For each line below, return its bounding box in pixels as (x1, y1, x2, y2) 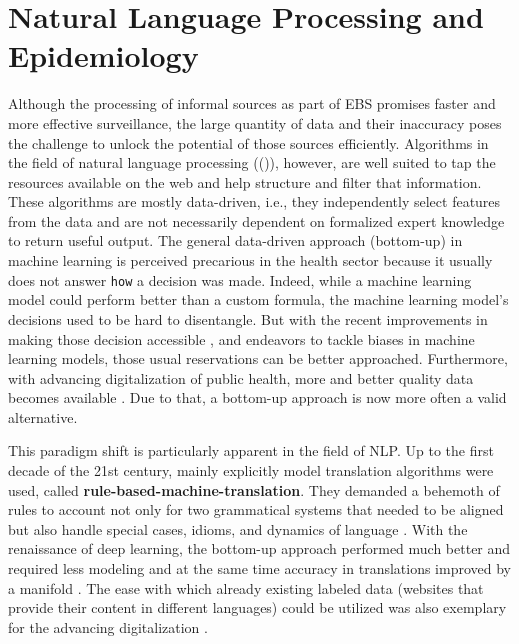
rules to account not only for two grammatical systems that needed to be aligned (8, 499, 504, 520)
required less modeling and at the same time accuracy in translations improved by (8, 558, 512, 579)
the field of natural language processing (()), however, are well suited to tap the (8, 152, 496, 173)
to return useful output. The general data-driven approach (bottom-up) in (8, 230, 463, 251)
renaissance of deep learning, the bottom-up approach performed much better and (8, 538, 511, 559)
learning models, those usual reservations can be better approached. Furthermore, (8, 348, 508, 369)
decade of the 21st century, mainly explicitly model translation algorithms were (8, 460, 494, 481)
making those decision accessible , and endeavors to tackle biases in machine (8, 328, 475, 349)
